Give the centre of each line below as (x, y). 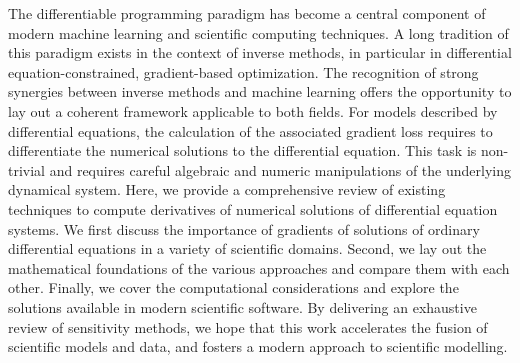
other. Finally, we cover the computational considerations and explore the (233, 287)
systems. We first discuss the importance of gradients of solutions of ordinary (244, 228)
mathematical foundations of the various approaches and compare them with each (259, 267)
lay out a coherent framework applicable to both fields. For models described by (253, 110)
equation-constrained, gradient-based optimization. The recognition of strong (243, 71)
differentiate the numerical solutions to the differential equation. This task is (242, 150)
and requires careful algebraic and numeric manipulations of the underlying (280, 169)
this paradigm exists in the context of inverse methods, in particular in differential (260, 52)
